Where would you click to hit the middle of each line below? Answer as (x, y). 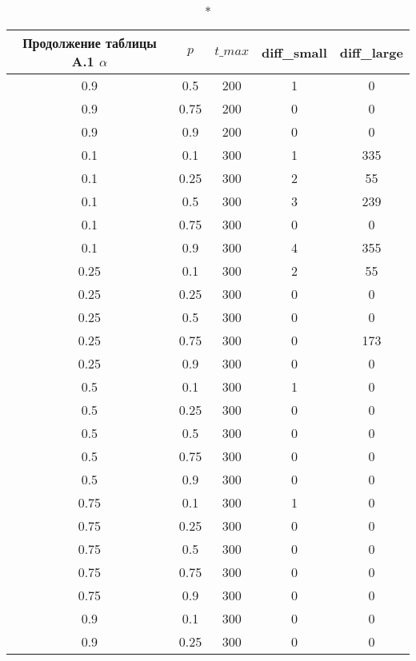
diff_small (294, 52)
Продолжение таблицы (90, 43)
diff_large (371, 52)
